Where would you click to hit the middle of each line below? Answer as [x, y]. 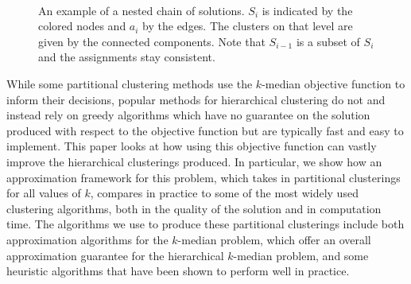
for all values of [44, 193]
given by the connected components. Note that [152, 41]
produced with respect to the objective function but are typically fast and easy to [205, 130]
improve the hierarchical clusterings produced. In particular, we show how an [194, 161]
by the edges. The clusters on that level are [248, 26]
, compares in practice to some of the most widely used [224, 193]
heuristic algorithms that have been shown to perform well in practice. [178, 271]
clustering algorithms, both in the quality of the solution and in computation [194, 208]
